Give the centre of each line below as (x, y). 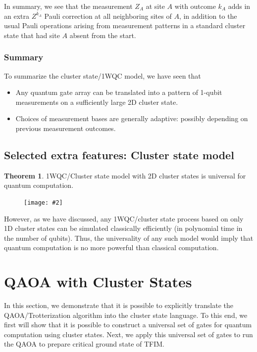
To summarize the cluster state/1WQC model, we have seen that (103, 75)
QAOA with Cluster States (98, 282)
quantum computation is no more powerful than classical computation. (111, 247)
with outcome (195, 6)
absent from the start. (103, 35)
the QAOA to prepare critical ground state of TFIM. (84, 344)
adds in (239, 6)
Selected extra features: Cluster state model (119, 154)
